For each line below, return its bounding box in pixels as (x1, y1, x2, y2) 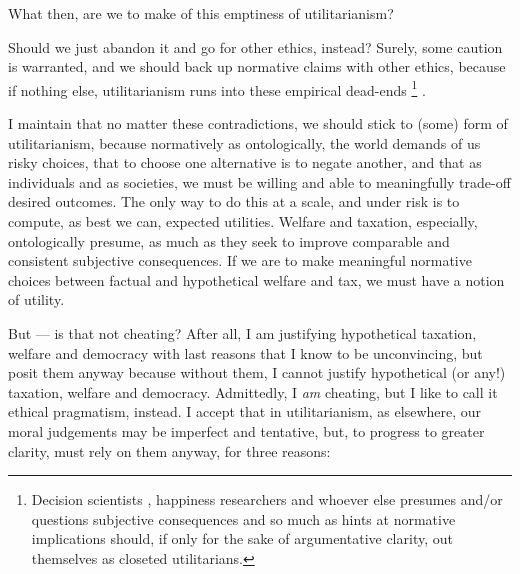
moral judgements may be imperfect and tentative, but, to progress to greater (8, 420, 485, 441)
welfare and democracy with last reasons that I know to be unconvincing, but (8, 342, 483, 363)
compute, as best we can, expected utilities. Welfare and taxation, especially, (8, 211, 478, 231)
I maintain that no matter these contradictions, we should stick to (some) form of (8, 113, 508, 134)
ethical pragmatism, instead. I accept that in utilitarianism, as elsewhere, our (8, 401, 482, 422)
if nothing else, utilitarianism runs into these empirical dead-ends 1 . (8, 76, 426, 100)
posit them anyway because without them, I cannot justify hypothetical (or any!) (8, 362, 506, 383)
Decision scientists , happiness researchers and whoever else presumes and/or (31, 489, 503, 510)
